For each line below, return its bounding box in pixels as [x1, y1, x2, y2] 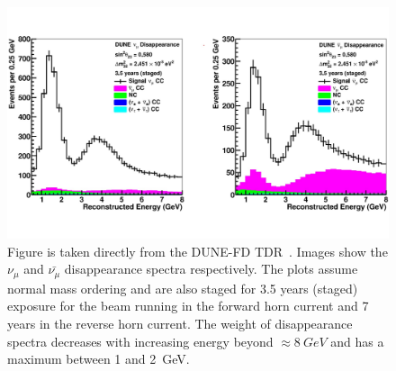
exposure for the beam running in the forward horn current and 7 [7, 296, 369, 315]
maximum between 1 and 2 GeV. [7, 349, 190, 368]
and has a [330, 331, 384, 350]
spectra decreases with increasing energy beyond [7, 331, 274, 350]
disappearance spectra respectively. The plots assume [64, 259, 358, 278]
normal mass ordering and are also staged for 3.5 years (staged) [7, 278, 358, 297]
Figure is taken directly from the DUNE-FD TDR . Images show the [7, 241, 388, 260]
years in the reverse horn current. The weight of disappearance [7, 313, 353, 332]
